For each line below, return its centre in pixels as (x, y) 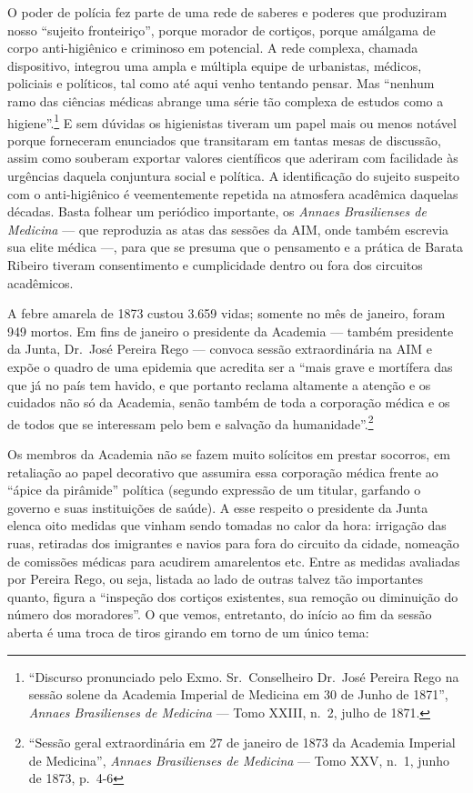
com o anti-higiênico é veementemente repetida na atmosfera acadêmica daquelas (233, 193)
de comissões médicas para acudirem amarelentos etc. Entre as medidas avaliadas (234, 561)
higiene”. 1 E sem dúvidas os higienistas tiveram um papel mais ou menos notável (232, 121)
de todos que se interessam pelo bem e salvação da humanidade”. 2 (191, 422)
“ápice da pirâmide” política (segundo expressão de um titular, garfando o (214, 490)
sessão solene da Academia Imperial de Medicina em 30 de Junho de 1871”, (238, 694)
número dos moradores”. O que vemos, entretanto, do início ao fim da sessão (220, 614)
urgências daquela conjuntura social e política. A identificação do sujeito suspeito (234, 176)
